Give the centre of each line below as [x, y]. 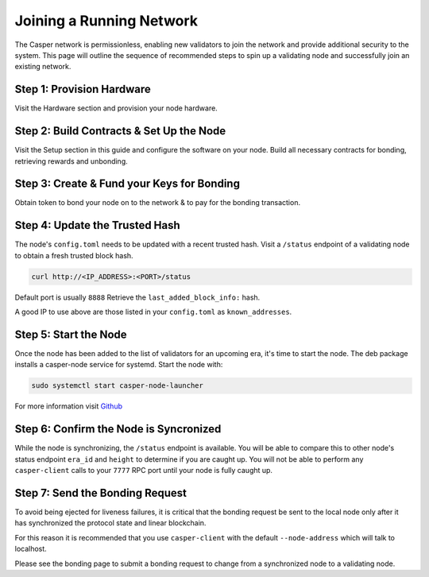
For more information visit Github [69, 406]
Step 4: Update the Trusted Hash [97, 225]
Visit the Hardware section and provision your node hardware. [116, 108]
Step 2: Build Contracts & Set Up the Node [120, 131]
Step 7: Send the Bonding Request [100, 493]
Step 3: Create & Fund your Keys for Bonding [127, 184]
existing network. [43, 67]
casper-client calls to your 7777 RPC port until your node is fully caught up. [144, 471]
